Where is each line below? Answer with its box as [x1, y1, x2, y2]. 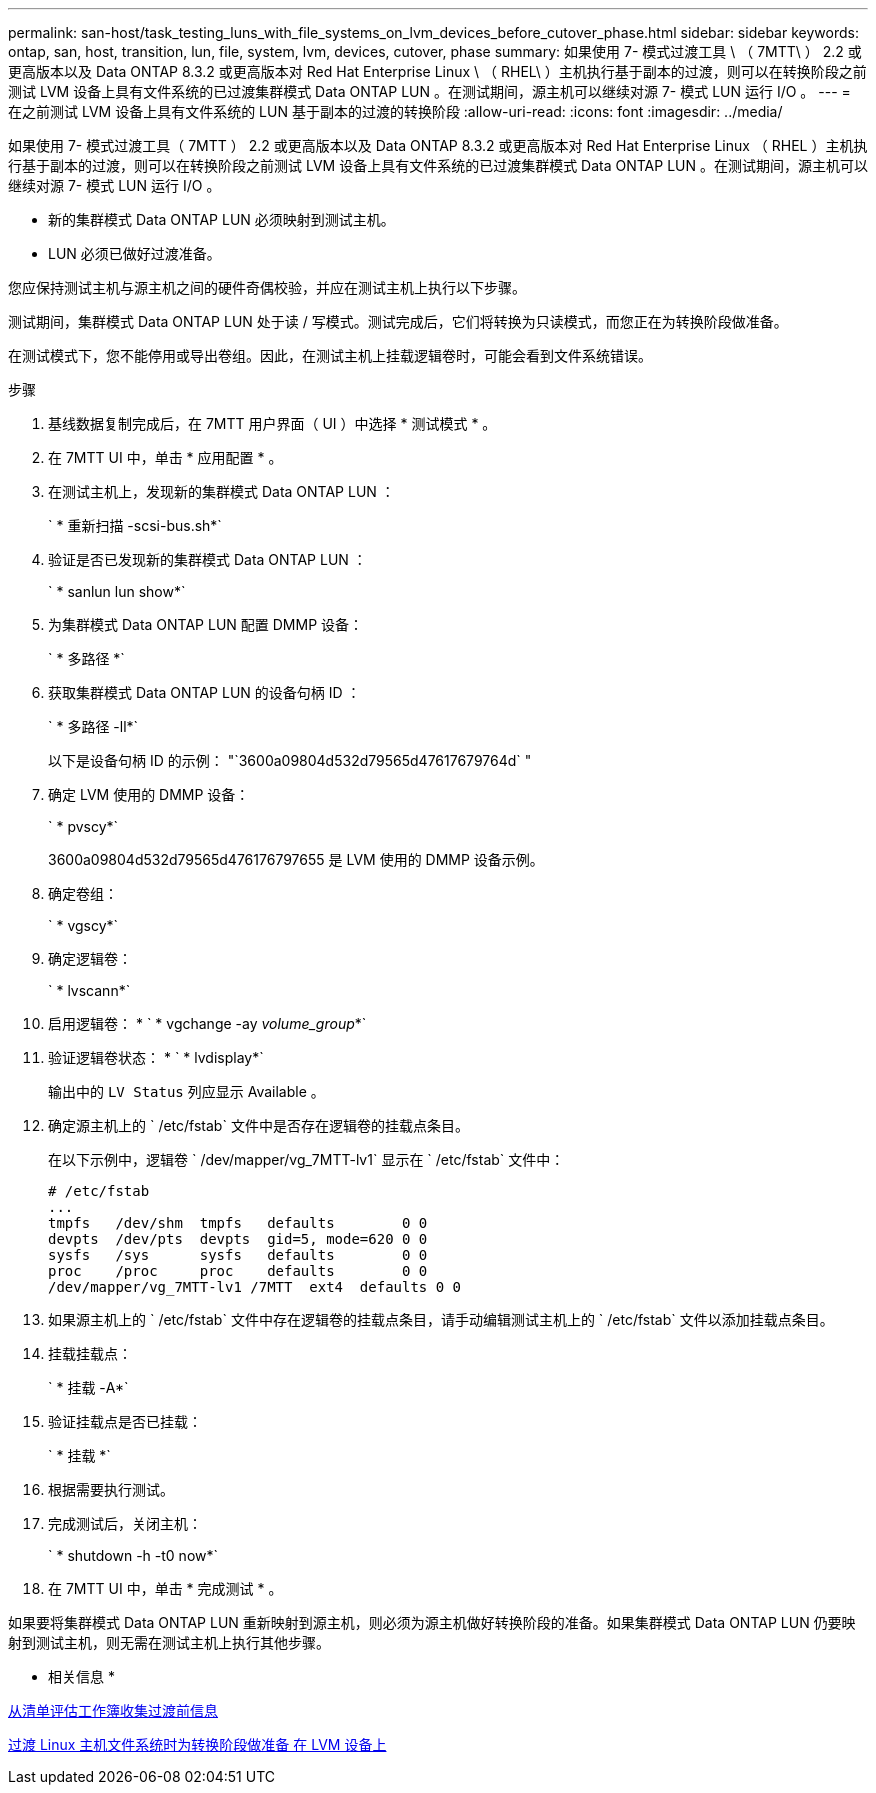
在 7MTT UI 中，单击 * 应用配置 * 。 [48, 449, 283, 466]
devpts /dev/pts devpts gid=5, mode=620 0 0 [48, 1231, 428, 1247]
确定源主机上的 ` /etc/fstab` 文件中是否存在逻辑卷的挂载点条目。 [48, 1117, 469, 1134]
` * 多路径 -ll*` [48, 718, 139, 735]
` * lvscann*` [48, 982, 131, 999]
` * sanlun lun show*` [48, 583, 186, 600]
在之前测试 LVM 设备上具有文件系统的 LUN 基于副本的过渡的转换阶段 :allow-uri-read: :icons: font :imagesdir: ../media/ [8, 103, 783, 120]
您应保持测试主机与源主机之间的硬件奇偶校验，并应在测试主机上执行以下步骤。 [8, 279, 526, 296]
